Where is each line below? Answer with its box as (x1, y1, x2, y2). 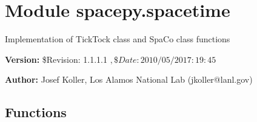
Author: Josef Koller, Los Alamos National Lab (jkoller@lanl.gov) (5, 73, 253, 86)
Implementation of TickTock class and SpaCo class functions (5, 33, 230, 45)
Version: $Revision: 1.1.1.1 (5, 53, 108, 65)
